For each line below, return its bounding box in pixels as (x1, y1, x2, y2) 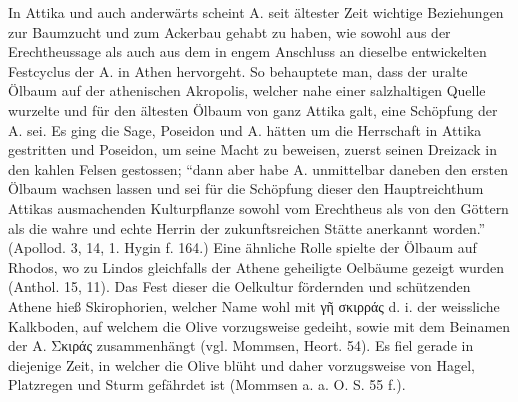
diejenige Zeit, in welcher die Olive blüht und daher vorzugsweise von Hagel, (8, 354, 475, 375)
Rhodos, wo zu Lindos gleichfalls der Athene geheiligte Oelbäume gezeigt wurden (8, 256, 505, 277)
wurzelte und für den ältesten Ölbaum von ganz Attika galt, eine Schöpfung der (8, 99, 498, 120)
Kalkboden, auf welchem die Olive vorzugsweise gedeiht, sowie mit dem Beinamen (8, 315, 511, 336)
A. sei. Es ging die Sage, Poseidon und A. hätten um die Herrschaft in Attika (8, 119, 482, 140)
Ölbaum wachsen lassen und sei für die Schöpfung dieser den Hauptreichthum (8, 178, 484, 199)
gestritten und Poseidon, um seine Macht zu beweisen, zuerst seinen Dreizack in (8, 139, 497, 160)
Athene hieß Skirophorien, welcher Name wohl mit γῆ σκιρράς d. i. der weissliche (8, 295, 500, 316)
